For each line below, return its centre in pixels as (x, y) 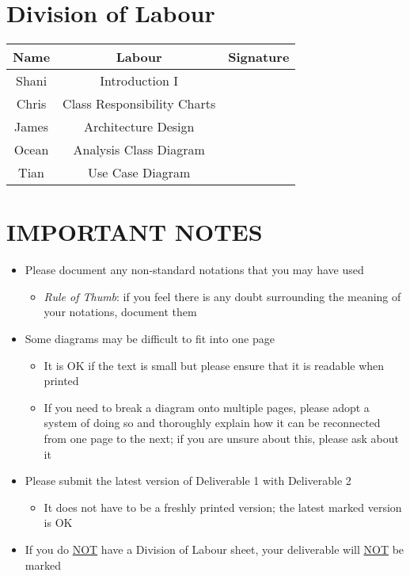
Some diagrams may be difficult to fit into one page (150, 339)
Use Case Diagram (139, 173)
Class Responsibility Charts (139, 104)
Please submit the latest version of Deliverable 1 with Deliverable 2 (188, 481)
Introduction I (139, 81)
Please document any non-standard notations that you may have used (194, 270)
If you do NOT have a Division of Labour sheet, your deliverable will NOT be (214, 549)
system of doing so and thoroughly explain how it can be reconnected (212, 423)
